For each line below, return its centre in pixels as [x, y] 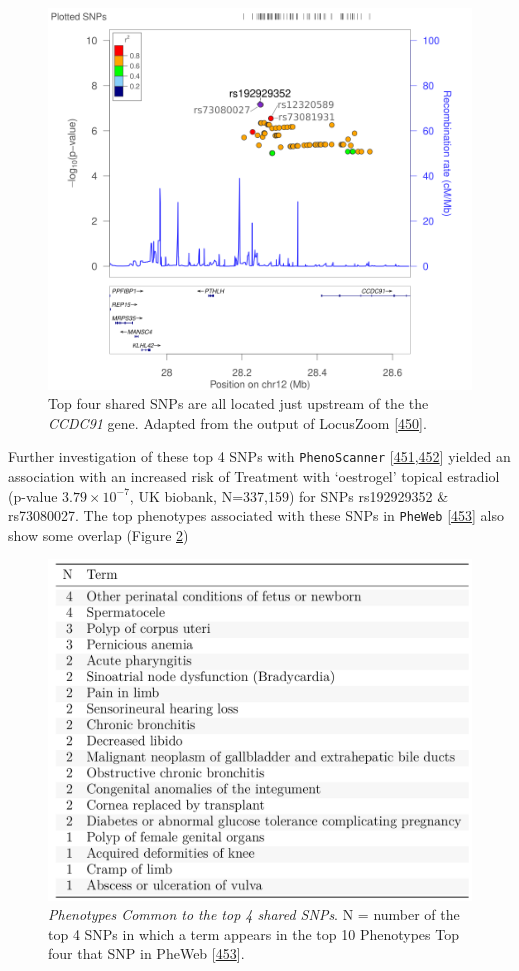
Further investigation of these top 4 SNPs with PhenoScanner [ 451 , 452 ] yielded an [259, 456]
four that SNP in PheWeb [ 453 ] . [146, 953]
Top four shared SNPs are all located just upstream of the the [238, 403]
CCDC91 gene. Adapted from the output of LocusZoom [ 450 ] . [237, 422]
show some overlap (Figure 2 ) [98, 534]
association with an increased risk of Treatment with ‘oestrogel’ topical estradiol [254, 476]
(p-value [33, 495]
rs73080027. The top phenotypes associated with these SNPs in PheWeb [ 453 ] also [256, 515]
